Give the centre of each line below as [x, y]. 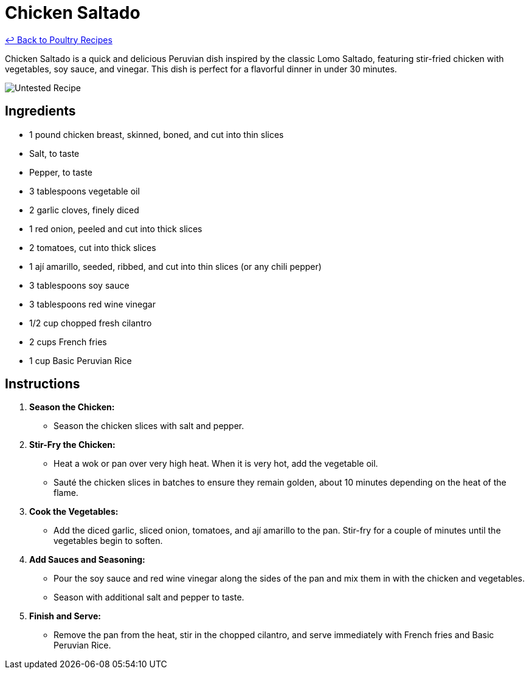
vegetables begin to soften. [108, 541]
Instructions [43, 384]
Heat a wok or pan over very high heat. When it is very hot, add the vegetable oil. [216, 464]
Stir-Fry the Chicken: [72, 445]
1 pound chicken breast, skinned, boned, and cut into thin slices [157, 134]
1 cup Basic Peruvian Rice [81, 360]
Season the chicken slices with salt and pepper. [149, 426]
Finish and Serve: [65, 616]
